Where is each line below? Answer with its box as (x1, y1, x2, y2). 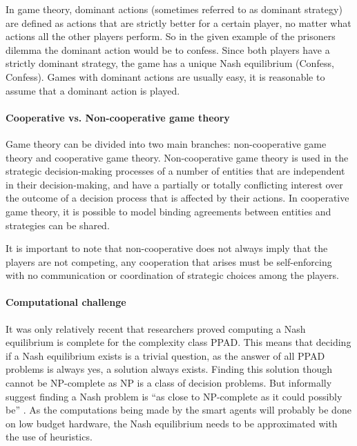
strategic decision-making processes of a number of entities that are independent (6, 164, 345, 178)
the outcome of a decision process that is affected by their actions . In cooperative (6, 191, 349, 205)
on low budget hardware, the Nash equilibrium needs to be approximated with (6, 416, 338, 430)
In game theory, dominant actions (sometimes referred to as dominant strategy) (6, 2, 342, 16)
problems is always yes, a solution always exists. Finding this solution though (6, 362, 333, 376)
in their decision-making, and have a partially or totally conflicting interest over (6, 177, 343, 191)
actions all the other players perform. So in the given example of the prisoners (6, 29, 336, 43)
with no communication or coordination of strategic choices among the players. (6, 268, 339, 282)
